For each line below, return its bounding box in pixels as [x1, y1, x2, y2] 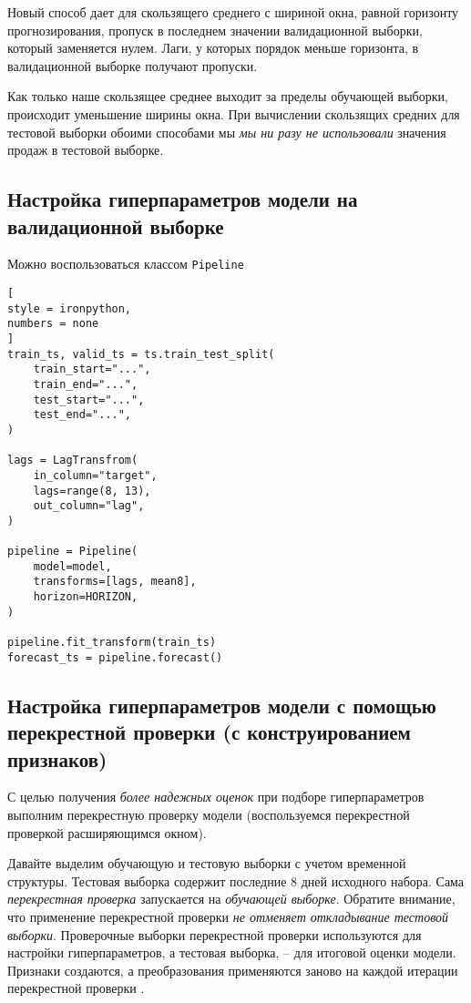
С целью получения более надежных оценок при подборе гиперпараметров [7, 787, 425, 806]
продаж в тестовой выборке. [7, 140, 164, 159]
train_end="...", [33, 377, 138, 391]
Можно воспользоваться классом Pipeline [7, 254, 244, 273]
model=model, [33, 559, 112, 573]
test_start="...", [33, 393, 145, 406]
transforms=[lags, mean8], [33, 575, 197, 588]
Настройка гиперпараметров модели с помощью [7, 691, 436, 719]
